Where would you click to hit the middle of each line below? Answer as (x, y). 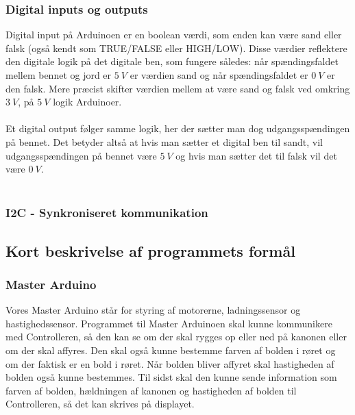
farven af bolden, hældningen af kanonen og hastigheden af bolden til (151, 390)
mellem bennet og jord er (59, 75)
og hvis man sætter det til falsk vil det (256, 155)
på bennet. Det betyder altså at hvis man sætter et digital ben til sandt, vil (164, 141)
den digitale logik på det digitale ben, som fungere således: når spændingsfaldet (172, 61)
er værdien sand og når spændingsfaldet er (219, 75)
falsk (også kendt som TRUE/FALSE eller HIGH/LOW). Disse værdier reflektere (176, 48)
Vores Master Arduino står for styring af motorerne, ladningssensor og (153, 310)
